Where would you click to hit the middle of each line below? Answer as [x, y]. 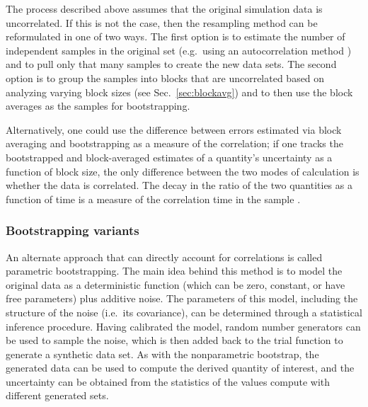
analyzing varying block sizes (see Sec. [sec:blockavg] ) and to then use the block [179, 92]
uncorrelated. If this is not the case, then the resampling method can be [162, 22]
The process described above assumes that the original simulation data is [164, 8]
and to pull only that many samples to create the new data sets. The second [171, 64]
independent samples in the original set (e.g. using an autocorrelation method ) [179, 50]
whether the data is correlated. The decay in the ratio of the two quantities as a [179, 185]
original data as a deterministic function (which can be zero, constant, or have [176, 284]
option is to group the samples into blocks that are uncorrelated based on [165, 78]
